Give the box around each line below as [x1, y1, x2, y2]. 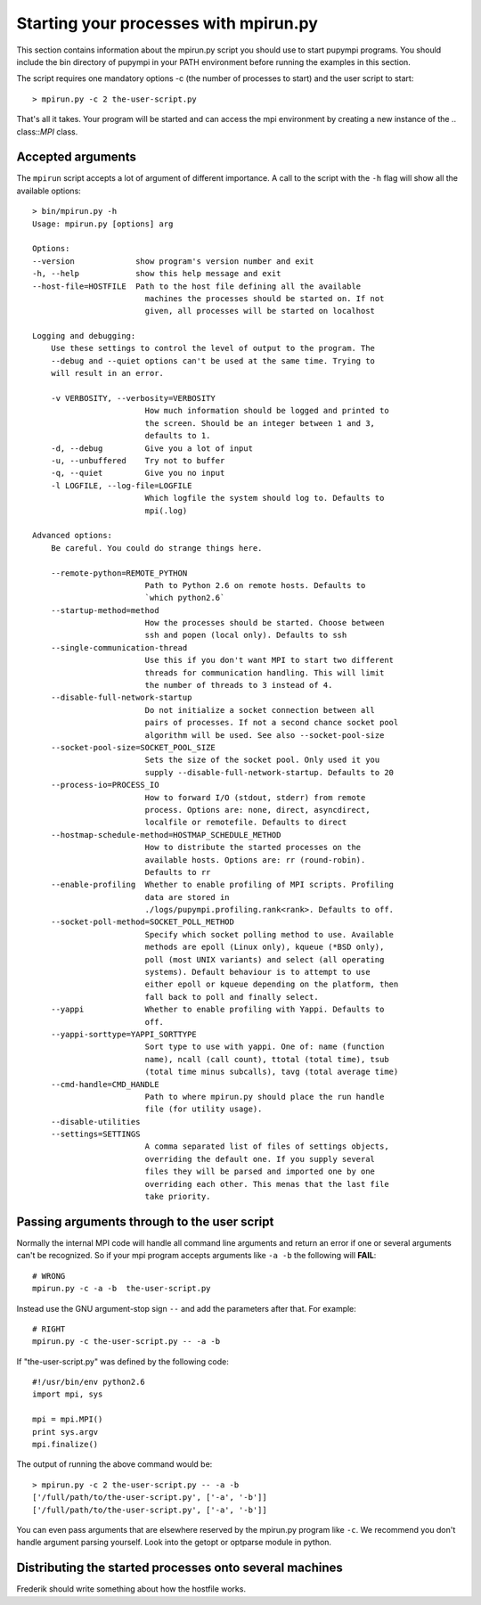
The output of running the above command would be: [16, 1459, 213, 1470]
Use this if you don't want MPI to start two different [144, 655, 395, 666]
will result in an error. [50, 368, 165, 379]
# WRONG [32, 1271, 66, 1281]
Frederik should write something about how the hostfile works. [16, 1584, 247, 1594]
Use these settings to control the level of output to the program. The [50, 343, 376, 354]
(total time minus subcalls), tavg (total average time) [144, 1067, 399, 1077]
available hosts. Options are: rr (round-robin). [144, 855, 366, 864]
